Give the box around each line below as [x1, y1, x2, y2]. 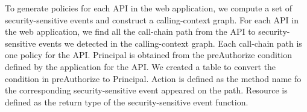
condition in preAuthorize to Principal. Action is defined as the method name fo [5, 72, 302, 84]
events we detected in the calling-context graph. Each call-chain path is [39, 37, 302, 49]
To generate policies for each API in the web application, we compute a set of [5, 2, 292, 14]
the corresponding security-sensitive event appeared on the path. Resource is [5, 84, 288, 96]
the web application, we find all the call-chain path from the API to [5, 25, 256, 38]
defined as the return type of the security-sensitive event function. [5, 95, 248, 108]
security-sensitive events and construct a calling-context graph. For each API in [5, 13, 299, 26]
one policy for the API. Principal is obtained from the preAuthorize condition [5, 49, 292, 61]
